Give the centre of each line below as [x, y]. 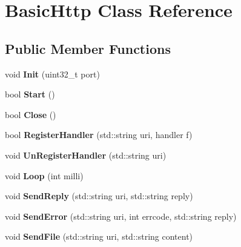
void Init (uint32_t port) [52, 74]
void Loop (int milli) [44, 175]
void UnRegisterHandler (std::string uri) [86, 155]
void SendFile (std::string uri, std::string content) [99, 236]
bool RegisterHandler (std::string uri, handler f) [99, 135]
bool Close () [31, 114]
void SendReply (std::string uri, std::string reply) [99, 196]
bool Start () [30, 94]
